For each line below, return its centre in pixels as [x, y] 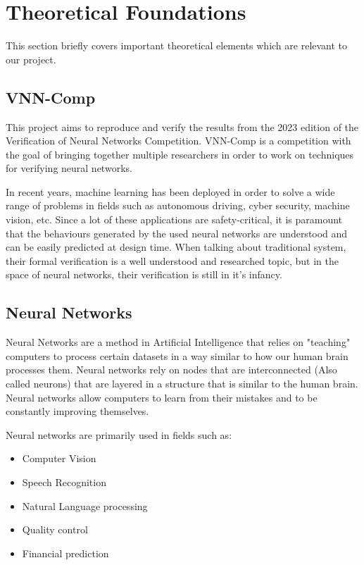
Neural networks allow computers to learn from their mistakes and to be [162, 397]
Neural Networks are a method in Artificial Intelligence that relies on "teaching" [178, 342]
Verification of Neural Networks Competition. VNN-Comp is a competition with [178, 141]
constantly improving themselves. [77, 411]
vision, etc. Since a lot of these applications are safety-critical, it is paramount [174, 219]
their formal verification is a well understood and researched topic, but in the [172, 260]
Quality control [55, 529]
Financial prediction [65, 553]
